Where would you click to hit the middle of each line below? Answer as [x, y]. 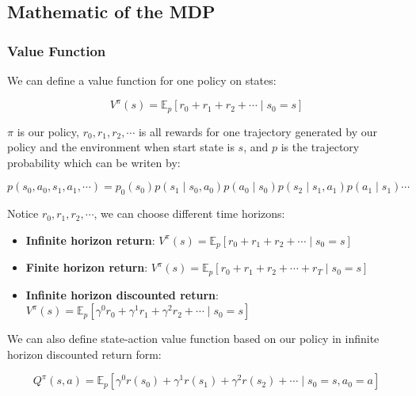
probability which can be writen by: [94, 162]
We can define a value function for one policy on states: [142, 80]
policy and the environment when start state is [121, 147]
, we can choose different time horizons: [189, 213]
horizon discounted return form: [84, 354]
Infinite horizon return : [90, 240]
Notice [23, 213]
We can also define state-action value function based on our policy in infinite [193, 339]
